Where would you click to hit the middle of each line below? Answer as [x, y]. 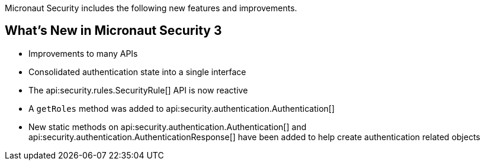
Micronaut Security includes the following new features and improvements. [151, 8]
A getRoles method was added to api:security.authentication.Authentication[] [182, 108]
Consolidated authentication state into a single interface [137, 72]
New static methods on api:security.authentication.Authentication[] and [168, 127]
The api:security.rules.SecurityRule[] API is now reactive [138, 90]
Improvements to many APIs [83, 53]
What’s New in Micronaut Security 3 [113, 31]
